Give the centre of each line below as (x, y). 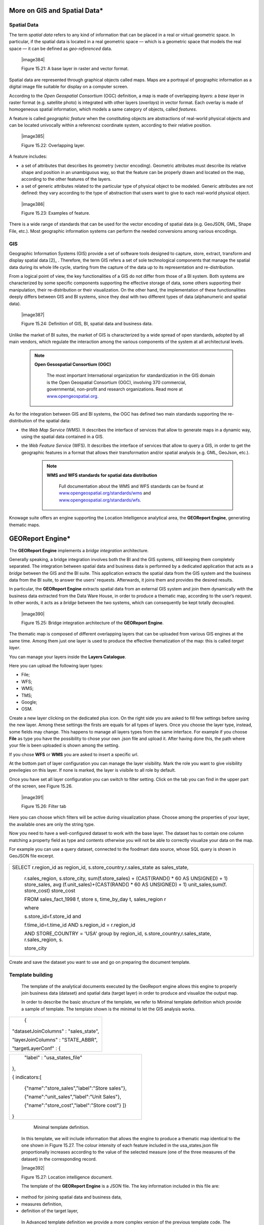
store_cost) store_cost (50, 890)
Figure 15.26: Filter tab (44, 807)
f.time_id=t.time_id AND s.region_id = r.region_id (80, 925)
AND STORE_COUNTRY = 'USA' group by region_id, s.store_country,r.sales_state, (118, 933)
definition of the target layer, (50, 1211)
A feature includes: (28, 156)
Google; (29, 702)
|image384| (33, 59)
